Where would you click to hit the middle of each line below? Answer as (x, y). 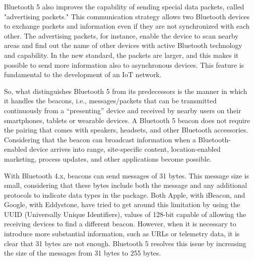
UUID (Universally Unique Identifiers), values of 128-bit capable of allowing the (125, 214)
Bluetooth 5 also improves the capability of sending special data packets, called (124, 6)
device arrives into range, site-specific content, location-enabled (125, 149)
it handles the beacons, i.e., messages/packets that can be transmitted (110, 101)
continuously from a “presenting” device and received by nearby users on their (123, 110)
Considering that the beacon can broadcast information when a (100, 139)
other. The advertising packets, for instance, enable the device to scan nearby (121, 35)
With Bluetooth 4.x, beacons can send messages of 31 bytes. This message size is (127, 175)
